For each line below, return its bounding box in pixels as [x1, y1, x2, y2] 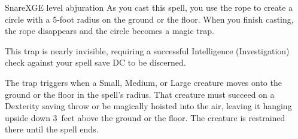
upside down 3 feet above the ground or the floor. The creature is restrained [5, 111, 285, 123]
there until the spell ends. [5, 123, 99, 135]
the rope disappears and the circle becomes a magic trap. [5, 24, 214, 37]
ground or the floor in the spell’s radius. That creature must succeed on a [5, 88, 275, 100]
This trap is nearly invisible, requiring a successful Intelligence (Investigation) [5, 44, 290, 57]
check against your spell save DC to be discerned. [5, 56, 186, 69]
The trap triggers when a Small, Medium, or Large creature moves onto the [5, 76, 282, 88]
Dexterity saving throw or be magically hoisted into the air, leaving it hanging [5, 100, 292, 112]
